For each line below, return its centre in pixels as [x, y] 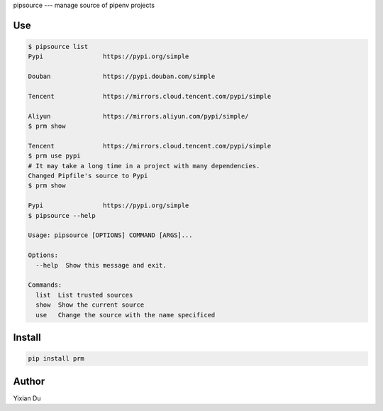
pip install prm [56, 359]
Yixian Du [27, 398]
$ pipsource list [58, 46]
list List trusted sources [84, 295]
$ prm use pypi [54, 156]
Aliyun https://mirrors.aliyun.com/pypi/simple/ [138, 116]
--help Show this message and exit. [101, 265]
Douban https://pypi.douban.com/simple [122, 77]
